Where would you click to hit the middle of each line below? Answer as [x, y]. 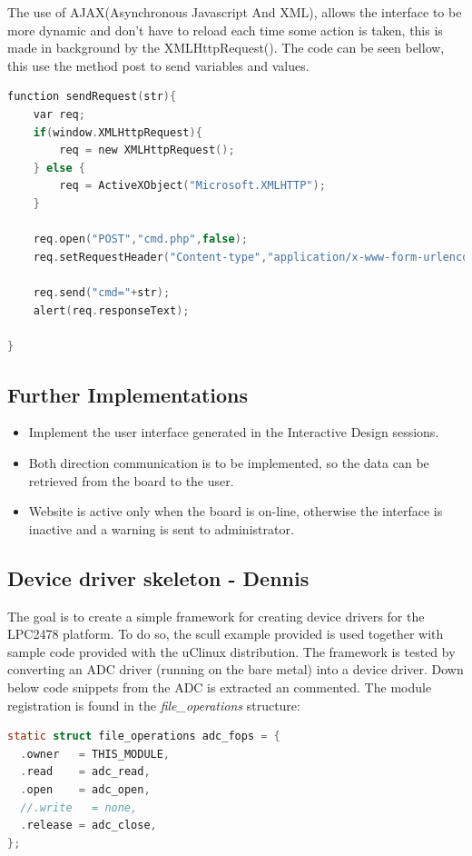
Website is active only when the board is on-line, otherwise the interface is [236, 511]
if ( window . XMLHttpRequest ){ [118, 132]
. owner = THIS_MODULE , [95, 754]
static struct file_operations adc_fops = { [144, 737]
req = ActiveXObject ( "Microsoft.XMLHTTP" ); [192, 186]
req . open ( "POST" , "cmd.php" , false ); [140, 239]
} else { [59, 168]
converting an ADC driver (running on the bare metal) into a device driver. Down [236, 669]
